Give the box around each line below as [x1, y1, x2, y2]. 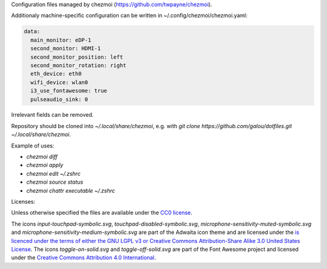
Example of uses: [11, 142, 54, 149]
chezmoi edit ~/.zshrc [26, 170, 81, 177]
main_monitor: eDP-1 [30, 36, 91, 44]
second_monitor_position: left [30, 53, 124, 60]
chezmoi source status [26, 178, 84, 186]
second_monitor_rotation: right [30, 62, 127, 69]
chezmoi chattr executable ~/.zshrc [26, 187, 115, 194]
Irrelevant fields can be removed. [11, 111, 94, 118]
